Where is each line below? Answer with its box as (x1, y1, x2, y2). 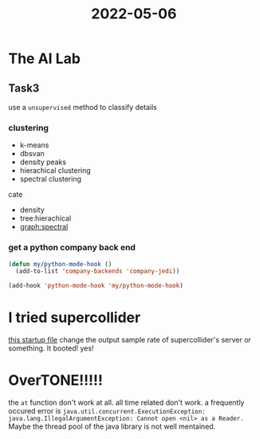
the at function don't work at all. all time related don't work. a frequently (8, 398, 245, 407)
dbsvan (19, 149, 45, 159)
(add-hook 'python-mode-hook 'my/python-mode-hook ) (8, 282, 183, 290)
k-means (19, 140, 49, 150)
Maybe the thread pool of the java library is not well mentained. (8, 421, 216, 431)
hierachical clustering (19, 166, 92, 175)
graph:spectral (19, 222, 69, 232)
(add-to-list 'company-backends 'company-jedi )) (15, 268, 180, 276)
